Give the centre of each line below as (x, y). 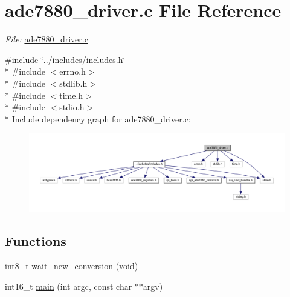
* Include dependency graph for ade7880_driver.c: (98, 118)
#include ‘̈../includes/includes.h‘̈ (65, 59)
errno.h (72, 71)
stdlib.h (73, 83)
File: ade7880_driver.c (47, 39)
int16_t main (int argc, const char (69, 286)
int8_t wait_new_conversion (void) (72, 266)
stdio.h (72, 107)
